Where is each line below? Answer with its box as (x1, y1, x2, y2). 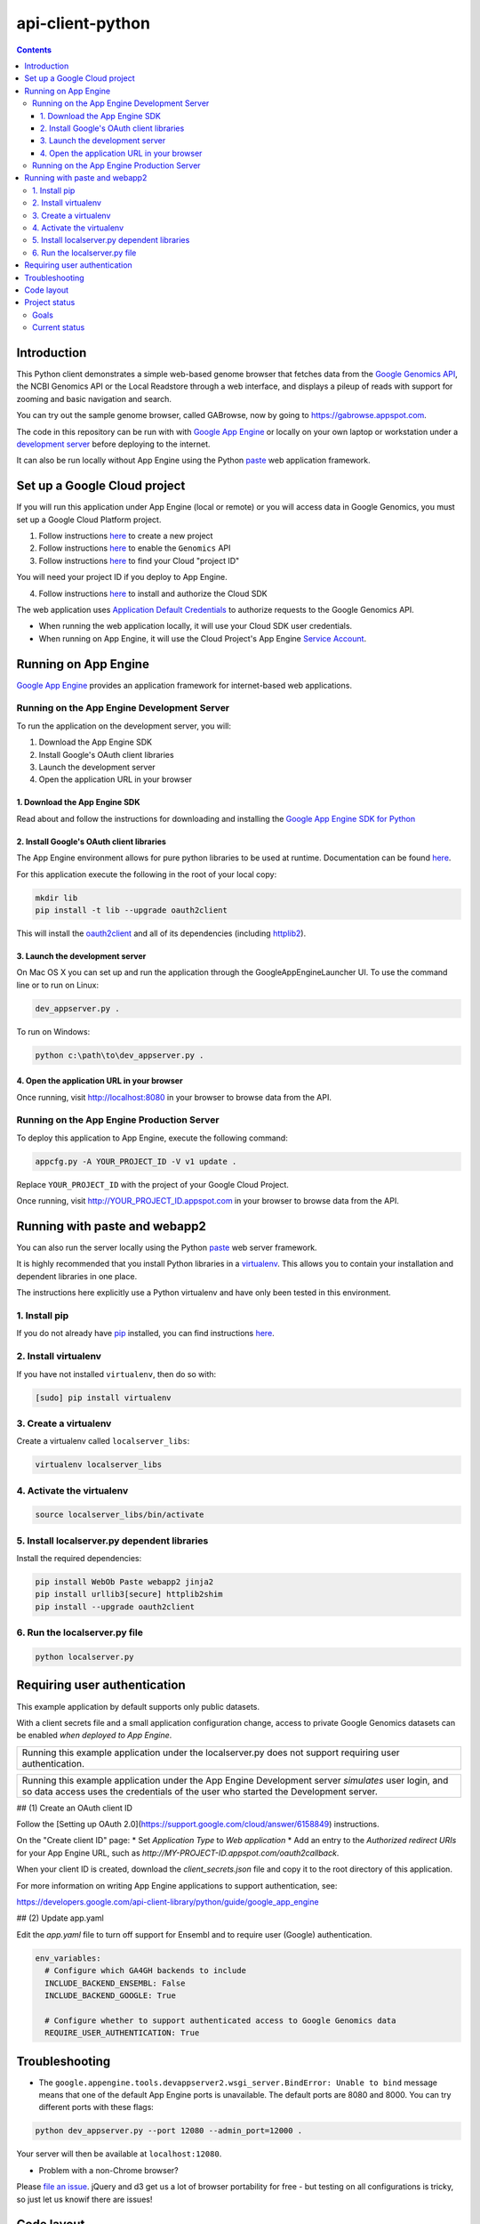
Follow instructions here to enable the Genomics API (38, 543, 231, 553)
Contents (16, 44, 52, 55)
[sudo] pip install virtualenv (35, 1392, 172, 1403)
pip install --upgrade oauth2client (35, 1601, 196, 1612)
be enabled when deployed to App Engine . (16, 1730, 172, 1741)
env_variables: (35, 1953, 101, 1963)
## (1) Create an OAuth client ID (16, 1802, 133, 1813)
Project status (24, 297, 76, 308)
